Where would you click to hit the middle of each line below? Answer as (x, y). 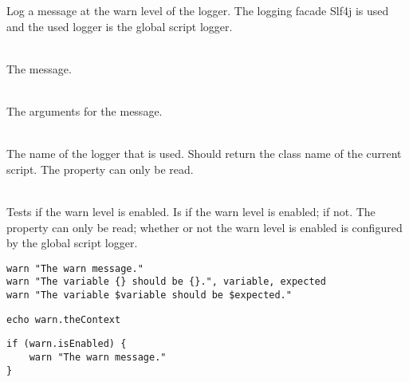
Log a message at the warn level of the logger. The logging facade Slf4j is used (198, 10)
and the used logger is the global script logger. (120, 26)
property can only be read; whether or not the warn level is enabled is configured (204, 227)
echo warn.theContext (64, 319)
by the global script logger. (72, 243)
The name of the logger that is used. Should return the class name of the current (204, 154)
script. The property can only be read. (100, 169)
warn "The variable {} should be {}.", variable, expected (166, 282)
